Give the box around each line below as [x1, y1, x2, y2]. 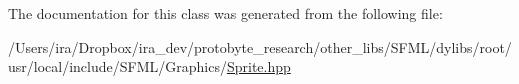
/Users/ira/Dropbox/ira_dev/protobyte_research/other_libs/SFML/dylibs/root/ [8, 36, 512, 57]
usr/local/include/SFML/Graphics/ [8, 56, 227, 77]
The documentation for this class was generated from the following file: [8, 3, 443, 23]
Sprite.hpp [226, 56, 291, 77]
